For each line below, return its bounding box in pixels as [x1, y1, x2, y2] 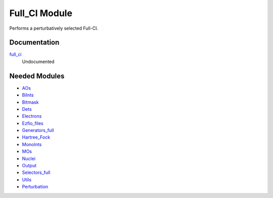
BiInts [22, 92, 34, 98]
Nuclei [22, 155, 35, 161]
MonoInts [22, 141, 42, 147]
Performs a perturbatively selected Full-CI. [9, 25, 99, 31]
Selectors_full [22, 169, 51, 176]
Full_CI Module [9, 8, 73, 19]
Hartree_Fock [22, 134, 51, 141]
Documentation [9, 38, 60, 47]
